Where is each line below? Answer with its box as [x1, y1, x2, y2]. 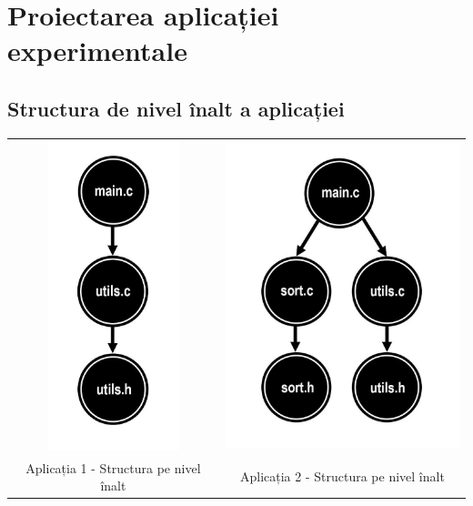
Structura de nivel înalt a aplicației [7, 94, 345, 122]
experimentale [7, 32, 187, 69]
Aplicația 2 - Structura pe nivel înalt [239, 467, 445, 486]
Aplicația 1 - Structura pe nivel [25, 458, 201, 477]
